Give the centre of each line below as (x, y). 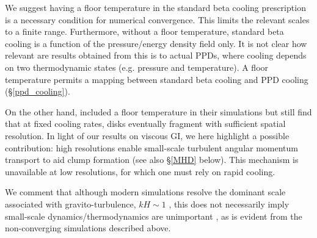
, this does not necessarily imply (229, 204)
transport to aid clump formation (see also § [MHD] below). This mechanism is (152, 160)
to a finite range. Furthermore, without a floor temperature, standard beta (144, 31)
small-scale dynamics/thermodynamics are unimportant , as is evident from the (154, 216)
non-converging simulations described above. (88, 228)
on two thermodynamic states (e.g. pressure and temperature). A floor (137, 67)
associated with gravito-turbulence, (71, 204)
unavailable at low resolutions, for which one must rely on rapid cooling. (140, 171)
